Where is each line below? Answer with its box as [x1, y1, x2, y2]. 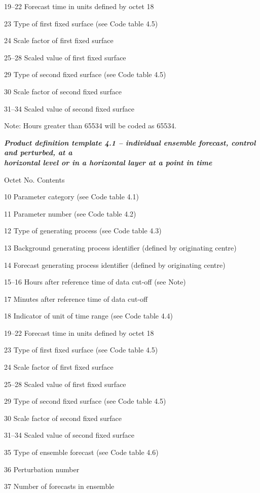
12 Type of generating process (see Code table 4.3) [4, 225, 162, 236]
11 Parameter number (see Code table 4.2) [4, 208, 136, 219]
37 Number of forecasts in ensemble [4, 481, 115, 491]
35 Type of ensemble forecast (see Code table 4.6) [4, 447, 159, 457]
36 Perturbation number [4, 464, 80, 474]
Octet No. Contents [4, 174, 65, 185]
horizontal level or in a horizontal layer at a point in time [4, 157, 212, 167]
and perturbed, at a [4, 147, 72, 158]
